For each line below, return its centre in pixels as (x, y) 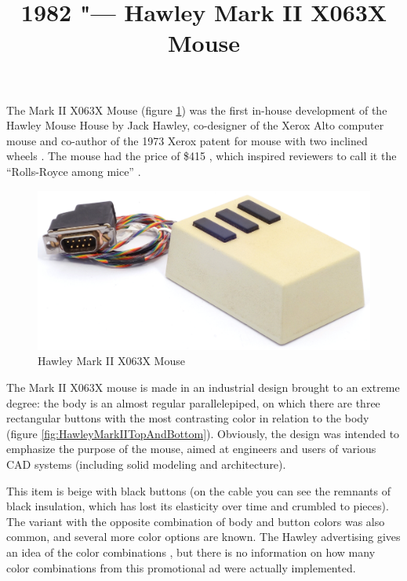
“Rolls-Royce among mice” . (74, 171)
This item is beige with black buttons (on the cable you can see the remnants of (198, 490)
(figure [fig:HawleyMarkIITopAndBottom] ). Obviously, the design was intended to (203, 433)
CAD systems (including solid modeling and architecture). (146, 464)
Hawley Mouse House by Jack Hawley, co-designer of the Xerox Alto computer (195, 125)
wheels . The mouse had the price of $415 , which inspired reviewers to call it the (202, 156)
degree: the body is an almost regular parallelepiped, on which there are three (193, 402)
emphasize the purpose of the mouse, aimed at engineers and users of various (191, 449)
